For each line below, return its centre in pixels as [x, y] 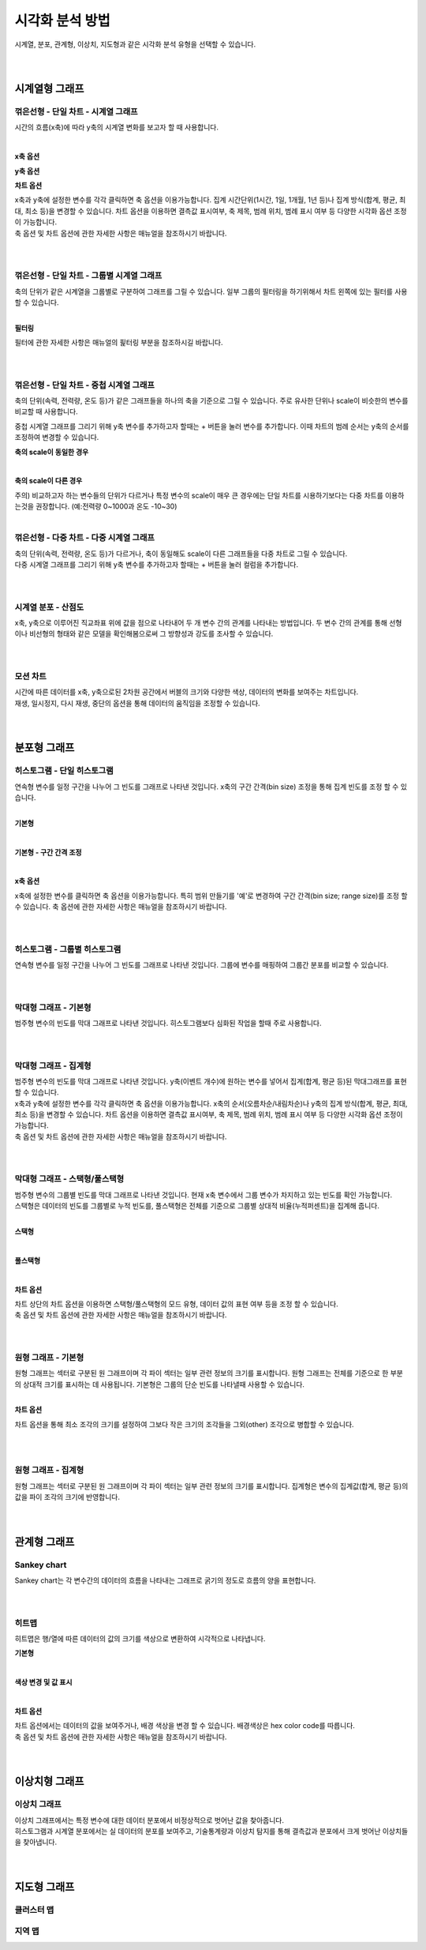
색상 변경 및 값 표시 [43, 1682]
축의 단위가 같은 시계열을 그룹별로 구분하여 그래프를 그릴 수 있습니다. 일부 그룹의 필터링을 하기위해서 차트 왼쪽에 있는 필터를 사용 [211, 291]
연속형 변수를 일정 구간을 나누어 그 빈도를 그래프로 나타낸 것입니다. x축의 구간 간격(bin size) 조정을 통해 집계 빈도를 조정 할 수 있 [211, 787]
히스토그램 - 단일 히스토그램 [64, 771]
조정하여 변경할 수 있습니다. [57, 438]
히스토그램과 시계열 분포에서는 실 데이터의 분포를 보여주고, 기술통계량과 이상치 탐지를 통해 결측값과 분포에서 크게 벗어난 [198, 1832]
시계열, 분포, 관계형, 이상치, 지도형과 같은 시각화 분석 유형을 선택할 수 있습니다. [135, 44]
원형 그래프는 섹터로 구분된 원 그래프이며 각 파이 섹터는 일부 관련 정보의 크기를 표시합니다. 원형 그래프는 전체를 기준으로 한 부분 [209, 1373]
